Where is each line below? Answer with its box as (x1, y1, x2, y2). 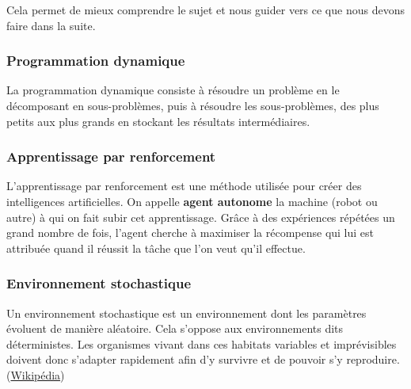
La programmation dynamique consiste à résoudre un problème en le (6, 82, 340, 98)
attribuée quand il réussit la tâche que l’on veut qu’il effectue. (6, 239, 306, 256)
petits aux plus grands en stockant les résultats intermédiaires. (6, 113, 310, 129)
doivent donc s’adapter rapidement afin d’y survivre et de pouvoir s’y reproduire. (6, 351, 400, 368)
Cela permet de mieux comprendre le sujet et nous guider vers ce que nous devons (6, 2, 405, 17)
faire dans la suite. (6, 17, 96, 33)
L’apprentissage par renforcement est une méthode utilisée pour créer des (6, 177, 362, 194)
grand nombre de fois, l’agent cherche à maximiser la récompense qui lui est (6, 224, 375, 241)
